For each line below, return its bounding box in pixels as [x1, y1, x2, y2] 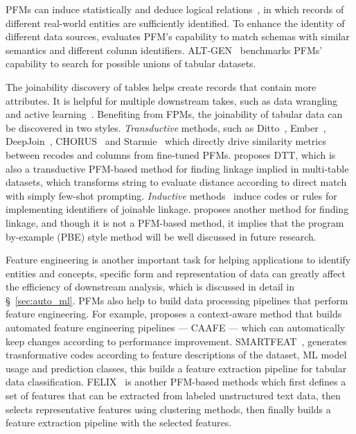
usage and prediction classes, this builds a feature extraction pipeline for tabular [6, 361, 347, 375]
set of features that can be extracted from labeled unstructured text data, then [6, 388, 341, 403]
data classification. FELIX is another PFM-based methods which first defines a [6, 374, 346, 389]
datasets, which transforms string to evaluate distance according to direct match [6, 175, 347, 189]
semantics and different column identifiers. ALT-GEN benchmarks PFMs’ [6, 42, 323, 57]
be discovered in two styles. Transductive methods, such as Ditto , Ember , [6, 120, 326, 134]
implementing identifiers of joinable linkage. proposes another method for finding [6, 202, 349, 216]
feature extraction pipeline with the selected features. [6, 415, 232, 430]
